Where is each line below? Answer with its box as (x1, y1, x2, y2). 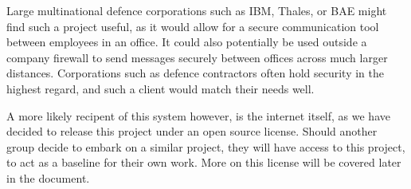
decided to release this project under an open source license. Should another (6, 123, 378, 140)
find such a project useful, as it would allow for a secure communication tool (6, 18, 379, 34)
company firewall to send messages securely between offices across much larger (6, 49, 388, 65)
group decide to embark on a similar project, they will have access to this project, (6, 138, 405, 155)
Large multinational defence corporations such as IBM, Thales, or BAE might (6, 2, 387, 18)
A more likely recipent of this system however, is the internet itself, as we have (6, 107, 390, 124)
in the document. (6, 169, 90, 186)
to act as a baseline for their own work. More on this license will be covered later (6, 154, 401, 171)
